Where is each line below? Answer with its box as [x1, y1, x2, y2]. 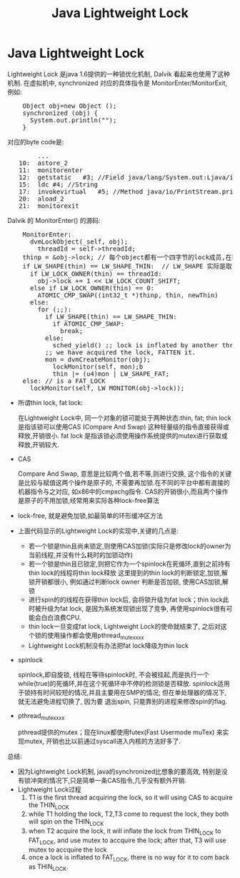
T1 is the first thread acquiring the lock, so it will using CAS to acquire [28, 793, 234, 802]
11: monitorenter [19, 166, 84, 174]
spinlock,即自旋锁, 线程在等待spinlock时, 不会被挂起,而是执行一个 [17, 670, 209, 679]
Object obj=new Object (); [22, 101, 117, 110]
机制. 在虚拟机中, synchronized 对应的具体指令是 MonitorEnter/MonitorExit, [7, 79, 228, 87]
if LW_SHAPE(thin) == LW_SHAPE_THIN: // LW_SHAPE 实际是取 [22, 262, 232, 270]
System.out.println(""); [29, 116, 117, 124]
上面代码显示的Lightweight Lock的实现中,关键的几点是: [17, 527, 179, 535]
